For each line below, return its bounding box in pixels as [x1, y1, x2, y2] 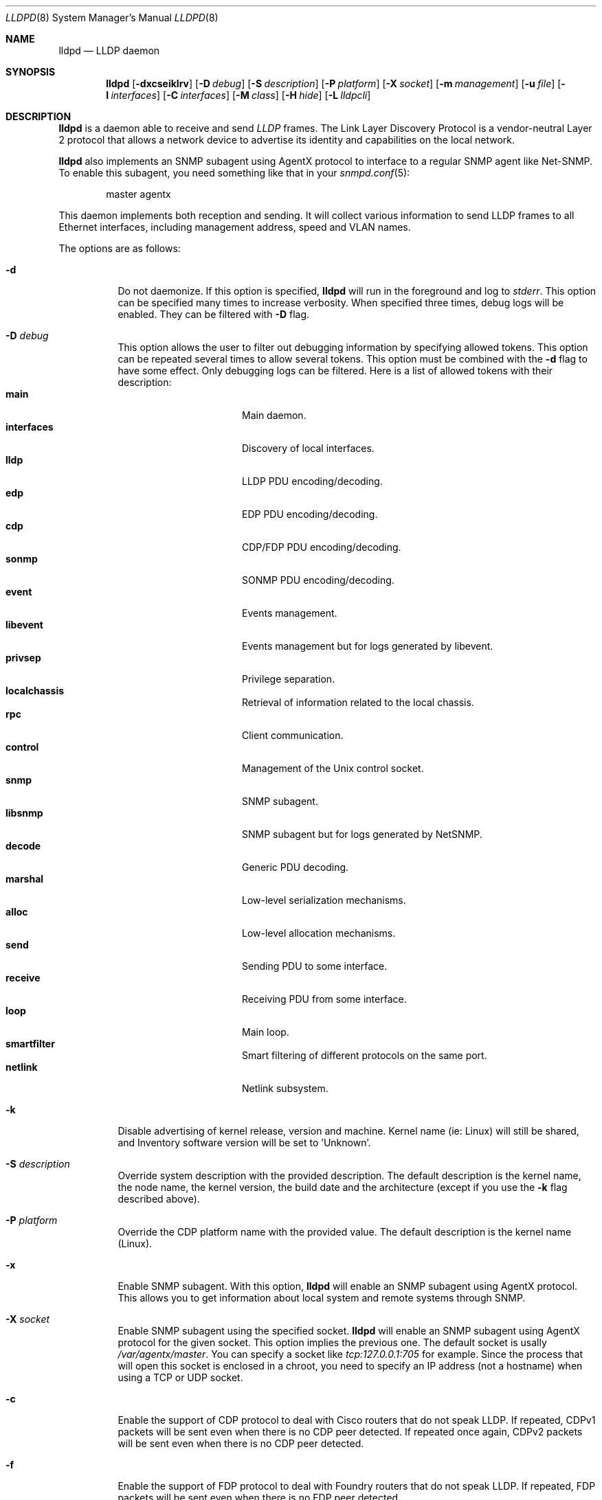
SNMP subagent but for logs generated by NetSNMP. [242, 828, 482, 840]
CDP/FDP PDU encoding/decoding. [242, 541, 401, 553]
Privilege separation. [242, 673, 335, 685]
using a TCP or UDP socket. [118, 1372, 243, 1383]
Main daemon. [242, 409, 306, 421]
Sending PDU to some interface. [242, 960, 388, 972]
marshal [5, 873, 44, 885]
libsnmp [5, 807, 43, 819]
